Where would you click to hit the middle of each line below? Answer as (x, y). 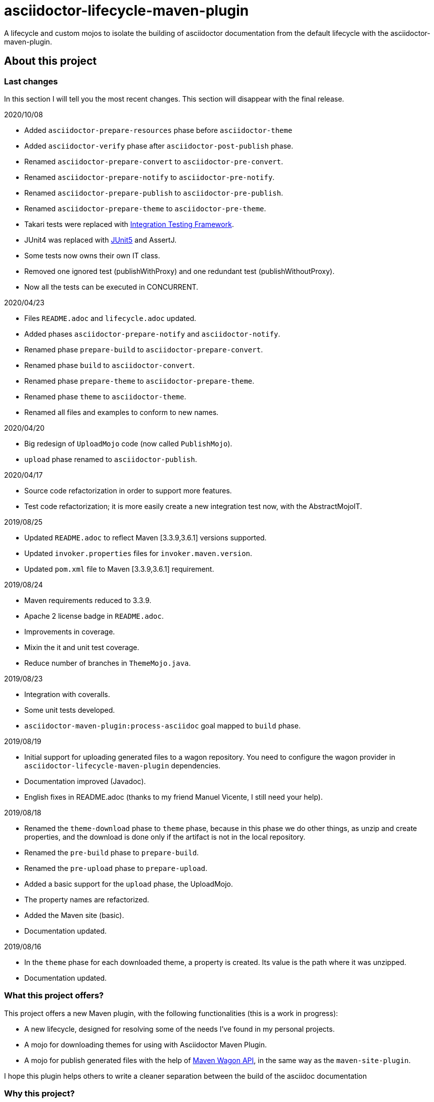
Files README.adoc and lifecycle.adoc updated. (110, 318)
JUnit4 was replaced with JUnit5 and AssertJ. (101, 240)
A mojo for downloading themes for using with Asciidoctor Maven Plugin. (146, 1044)
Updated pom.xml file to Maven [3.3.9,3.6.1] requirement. (119, 569)
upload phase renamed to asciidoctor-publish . (111, 459)
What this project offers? (54, 996)
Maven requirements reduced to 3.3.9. (88, 600)
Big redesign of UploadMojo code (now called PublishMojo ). (128, 443)
